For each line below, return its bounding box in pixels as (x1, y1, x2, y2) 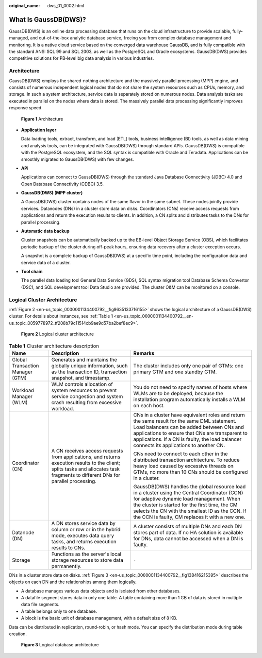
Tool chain (21, 268, 43, 274)
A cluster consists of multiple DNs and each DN (133, 523, 242, 530)
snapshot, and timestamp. (51, 374, 111, 381)
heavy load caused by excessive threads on (133, 462, 234, 469)
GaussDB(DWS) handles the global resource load (133, 483, 246, 490)
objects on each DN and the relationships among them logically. (9, 579, 137, 585)
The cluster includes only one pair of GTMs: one (133, 362, 244, 369)
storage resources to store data (51, 556, 124, 563)
